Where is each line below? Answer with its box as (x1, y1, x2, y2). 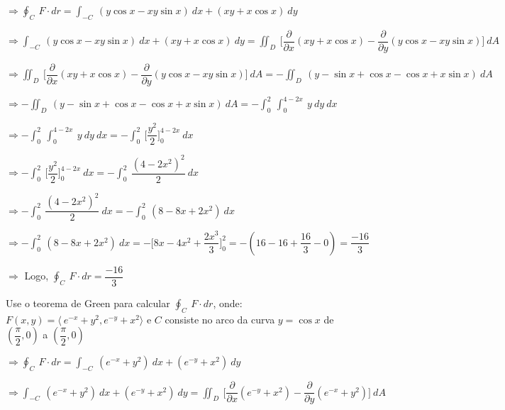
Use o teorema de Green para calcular (6, 296, 170, 311)
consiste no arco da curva (165, 311, 275, 326)
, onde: (213, 296, 243, 311)
